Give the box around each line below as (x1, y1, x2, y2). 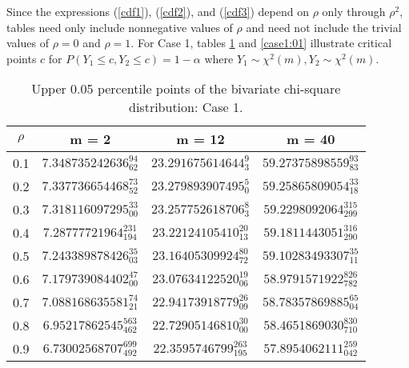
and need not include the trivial (246, 18, 402, 35)
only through (322, 3, 386, 19)
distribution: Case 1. (129, 98, 243, 117)
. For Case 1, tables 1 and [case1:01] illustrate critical (130, 34, 392, 51)
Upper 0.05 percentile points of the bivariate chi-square (31, 79, 341, 98)
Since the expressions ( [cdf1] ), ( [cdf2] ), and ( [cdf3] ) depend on (6, 3, 309, 19)
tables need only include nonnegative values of (6, 18, 233, 35)
